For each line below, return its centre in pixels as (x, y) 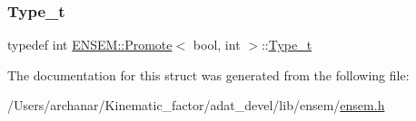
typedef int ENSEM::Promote (90, 45)
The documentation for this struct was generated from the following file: (208, 74)
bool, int (217, 45)
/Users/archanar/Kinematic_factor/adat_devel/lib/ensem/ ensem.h (196, 105)
